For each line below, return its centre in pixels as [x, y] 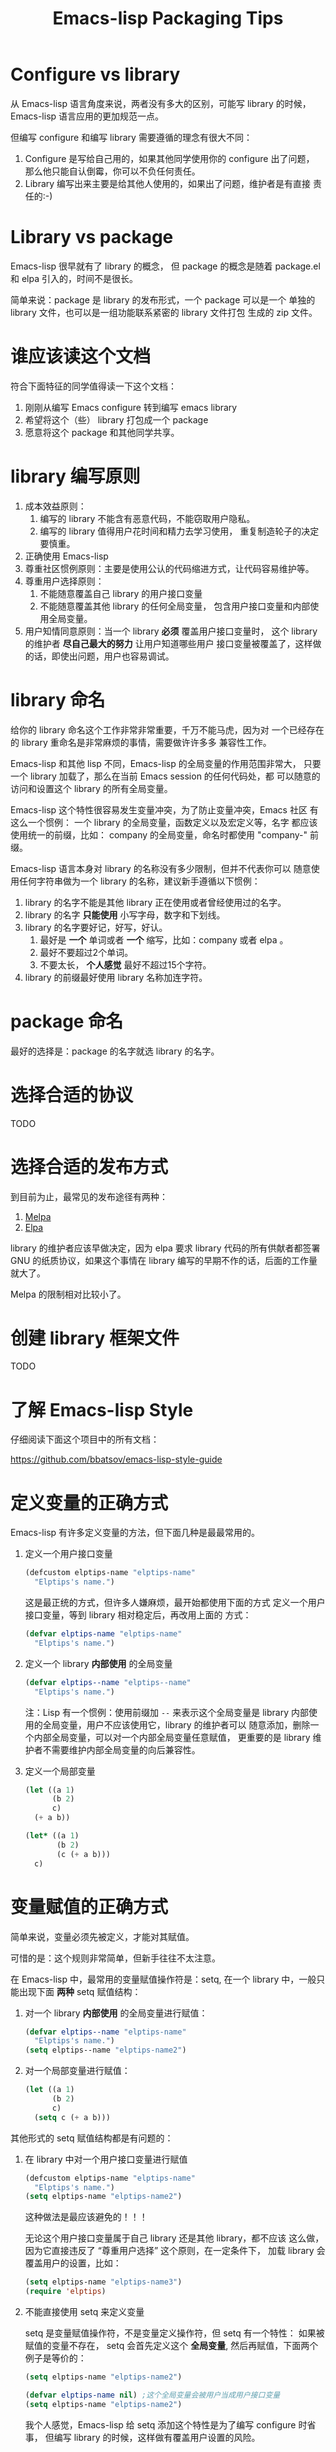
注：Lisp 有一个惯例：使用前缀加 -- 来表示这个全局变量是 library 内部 [166, 1712]
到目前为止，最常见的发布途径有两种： [89, 1196]
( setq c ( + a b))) [72, 2117]
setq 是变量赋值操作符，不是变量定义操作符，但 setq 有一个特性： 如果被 [174, 2333]
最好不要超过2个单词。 [86, 952]
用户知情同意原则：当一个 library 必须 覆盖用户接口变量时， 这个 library [171, 631]
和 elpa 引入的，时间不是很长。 [74, 278]
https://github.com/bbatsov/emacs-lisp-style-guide [116, 1459]
